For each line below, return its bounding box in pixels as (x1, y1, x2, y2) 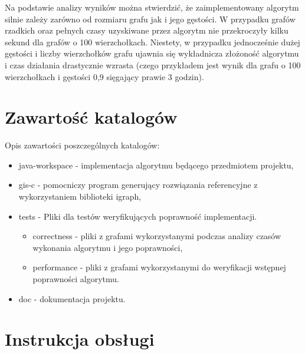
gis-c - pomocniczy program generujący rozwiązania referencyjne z (18, 178, 258, 191)
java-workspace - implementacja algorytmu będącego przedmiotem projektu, (18, 158, 294, 171)
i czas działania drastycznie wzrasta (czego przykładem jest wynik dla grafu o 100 (5, 58, 301, 71)
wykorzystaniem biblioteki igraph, (18, 190, 142, 203)
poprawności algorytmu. (32, 273, 119, 285)
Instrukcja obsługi (5, 327, 155, 351)
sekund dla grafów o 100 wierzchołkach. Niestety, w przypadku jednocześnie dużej (5, 35, 300, 48)
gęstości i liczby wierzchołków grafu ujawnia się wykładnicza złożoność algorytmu (5, 47, 299, 59)
